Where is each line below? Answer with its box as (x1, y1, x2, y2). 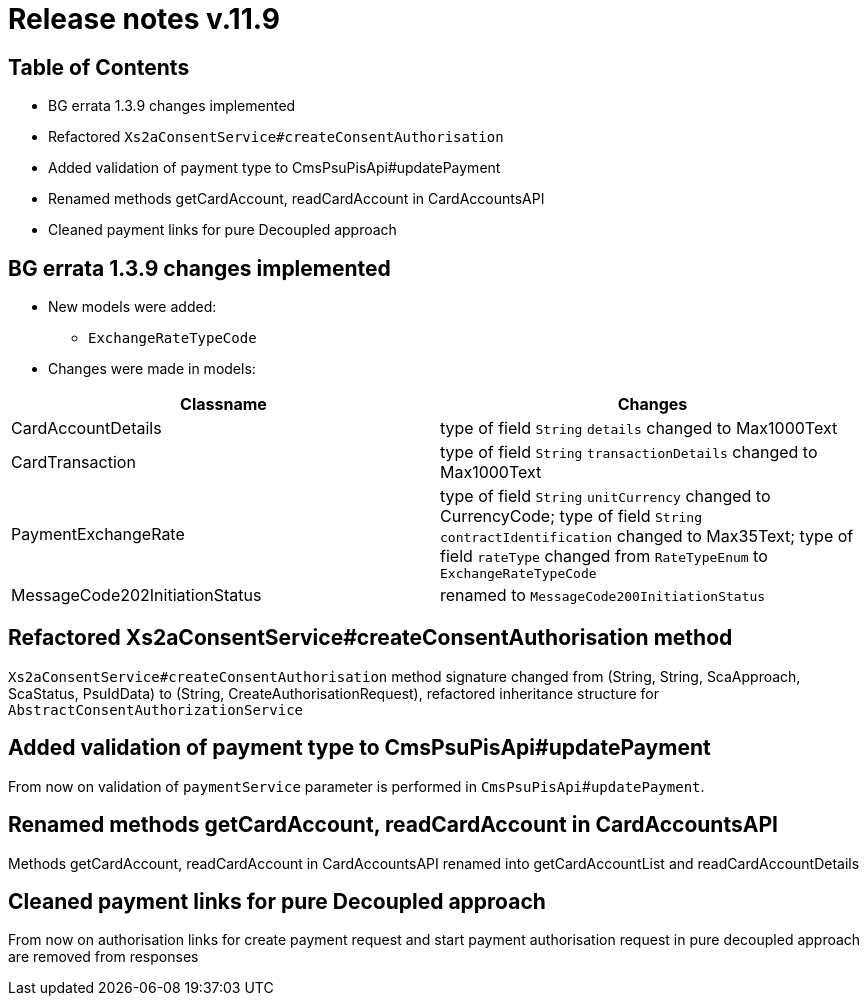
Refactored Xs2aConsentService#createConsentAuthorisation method (8, 625, 733, 651)
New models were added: (48, 298, 217, 316)
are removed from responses (8, 948, 199, 966)
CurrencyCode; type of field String (440, 506, 702, 527)
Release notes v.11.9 (8, 2, 280, 36)
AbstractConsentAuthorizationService (8, 701, 304, 718)
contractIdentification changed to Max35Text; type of (440, 526, 854, 547)
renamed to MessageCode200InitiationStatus (440, 585, 766, 606)
